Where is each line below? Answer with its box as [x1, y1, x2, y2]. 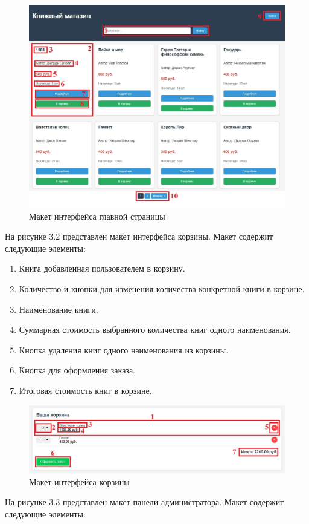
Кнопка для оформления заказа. [19, 364, 135, 376]
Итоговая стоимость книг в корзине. [19, 384, 152, 396]
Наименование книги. [19, 303, 98, 315]
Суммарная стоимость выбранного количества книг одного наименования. [19, 323, 291, 336]
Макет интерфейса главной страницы [29, 209, 165, 222]
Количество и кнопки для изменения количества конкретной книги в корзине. [19, 282, 305, 295]
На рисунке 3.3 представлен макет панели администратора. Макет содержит [5, 496, 284, 508]
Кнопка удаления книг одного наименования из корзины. [19, 343, 229, 356]
